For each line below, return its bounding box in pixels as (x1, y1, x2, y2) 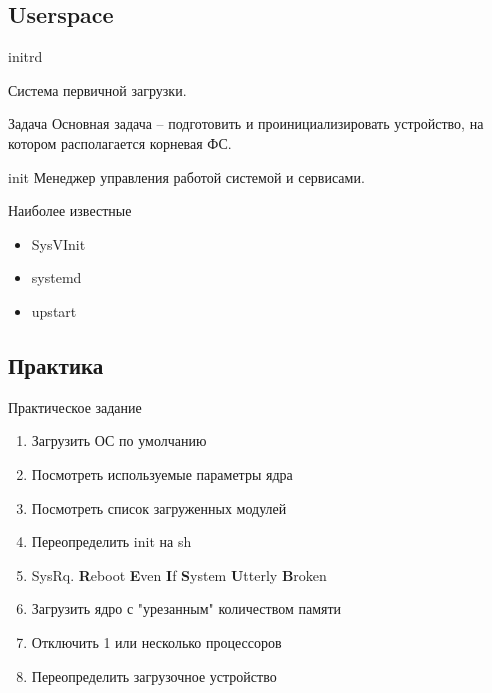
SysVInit (31, 233, 86, 254)
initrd (8, 46, 43, 67)
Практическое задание (8, 396, 142, 417)
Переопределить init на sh (31, 531, 192, 552)
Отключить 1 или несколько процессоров (31, 631, 282, 652)
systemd (31, 267, 82, 288)
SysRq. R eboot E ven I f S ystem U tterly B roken (31, 564, 327, 585)
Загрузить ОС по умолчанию (31, 430, 207, 451)
